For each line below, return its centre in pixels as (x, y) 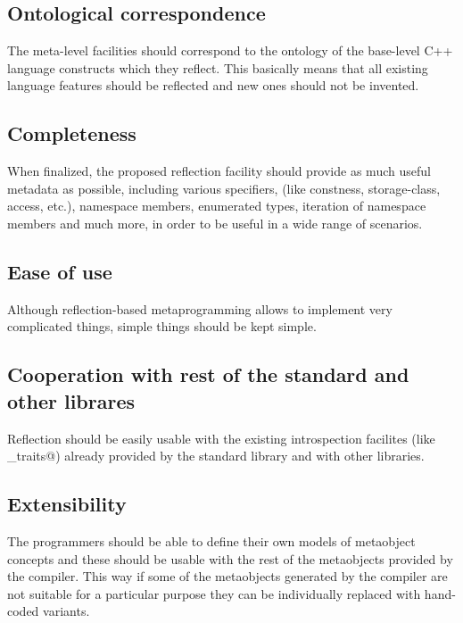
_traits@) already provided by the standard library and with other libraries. (216, 456)
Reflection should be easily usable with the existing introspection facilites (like (221, 438)
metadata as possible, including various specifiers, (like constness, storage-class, (224, 188)
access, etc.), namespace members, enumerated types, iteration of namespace (217, 206)
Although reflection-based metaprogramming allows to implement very (200, 308)
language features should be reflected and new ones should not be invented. (213, 85)
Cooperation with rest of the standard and (208, 374)
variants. (66, 611)
